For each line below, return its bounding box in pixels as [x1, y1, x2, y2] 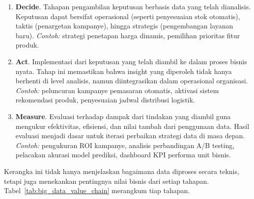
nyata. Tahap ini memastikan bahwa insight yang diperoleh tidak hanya [15, 66, 232, 76]
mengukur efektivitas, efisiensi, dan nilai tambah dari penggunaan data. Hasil [15, 121, 250, 131]
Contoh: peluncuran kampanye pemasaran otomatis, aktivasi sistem [15, 85, 219, 95]
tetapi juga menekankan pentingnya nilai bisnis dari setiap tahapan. [4, 175, 209, 186]
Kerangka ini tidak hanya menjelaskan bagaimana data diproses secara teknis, [4, 166, 239, 176]
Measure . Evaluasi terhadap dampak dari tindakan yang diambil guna [15, 111, 231, 121]
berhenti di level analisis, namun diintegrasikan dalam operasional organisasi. [15, 75, 248, 86]
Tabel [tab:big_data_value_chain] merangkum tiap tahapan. [4, 185, 190, 196]
